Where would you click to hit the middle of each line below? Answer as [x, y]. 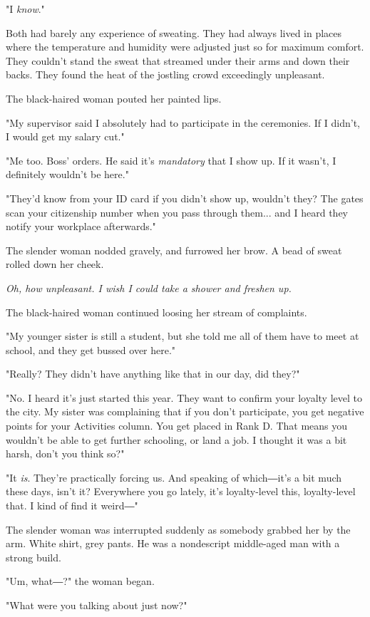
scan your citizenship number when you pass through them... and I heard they [177, 212]
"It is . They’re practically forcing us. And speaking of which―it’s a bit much [174, 477]
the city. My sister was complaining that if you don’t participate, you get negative [185, 411]
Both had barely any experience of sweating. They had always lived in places [174, 32]
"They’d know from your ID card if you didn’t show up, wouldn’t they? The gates [185, 198]
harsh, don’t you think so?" [65, 453]
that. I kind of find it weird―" [72, 505]
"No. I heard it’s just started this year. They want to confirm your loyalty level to [184, 397]
